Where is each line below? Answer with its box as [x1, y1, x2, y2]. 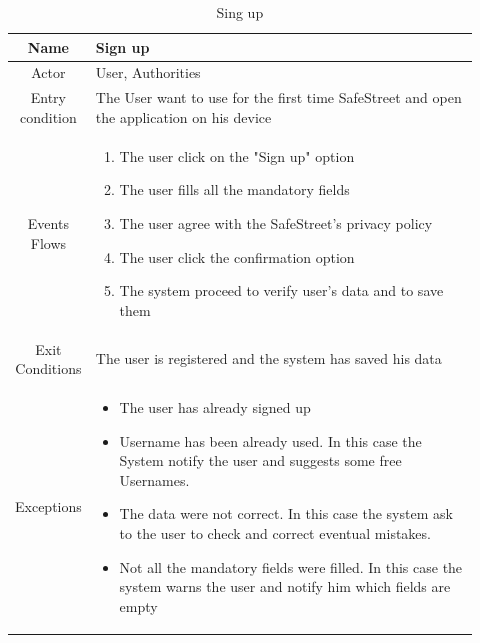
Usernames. [119, 469, 190, 490]
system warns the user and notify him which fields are [119, 576, 451, 597]
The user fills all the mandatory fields [119, 179, 350, 200]
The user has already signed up [119, 396, 311, 417]
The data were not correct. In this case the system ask [119, 503, 453, 524]
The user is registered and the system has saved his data [95, 348, 442, 369]
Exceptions [15, 496, 82, 517]
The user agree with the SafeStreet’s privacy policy [119, 212, 433, 233]
